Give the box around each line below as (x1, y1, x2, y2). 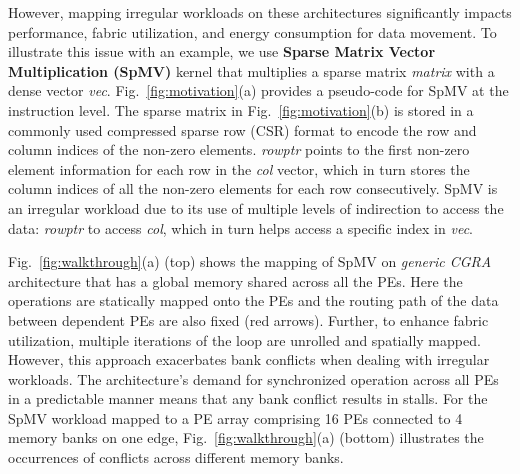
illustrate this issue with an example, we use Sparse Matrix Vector (8, 41, 436, 62)
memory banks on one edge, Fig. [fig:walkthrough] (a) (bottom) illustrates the (8, 427, 484, 448)
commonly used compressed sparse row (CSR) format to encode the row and (8, 119, 477, 140)
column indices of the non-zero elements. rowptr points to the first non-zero (8, 139, 470, 160)
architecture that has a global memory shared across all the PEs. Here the (8, 270, 463, 291)
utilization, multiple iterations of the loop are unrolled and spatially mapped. (8, 329, 481, 350)
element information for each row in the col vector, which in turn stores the (8, 158, 470, 179)
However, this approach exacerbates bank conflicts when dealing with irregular (8, 349, 490, 370)
